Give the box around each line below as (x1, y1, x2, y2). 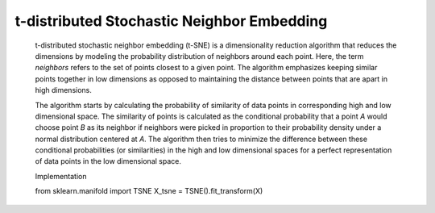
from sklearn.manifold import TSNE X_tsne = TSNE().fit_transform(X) (35, 186, 263, 196)
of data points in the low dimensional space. (35, 157, 181, 166)
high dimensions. (35, 86, 92, 95)
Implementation (35, 171, 87, 181)
